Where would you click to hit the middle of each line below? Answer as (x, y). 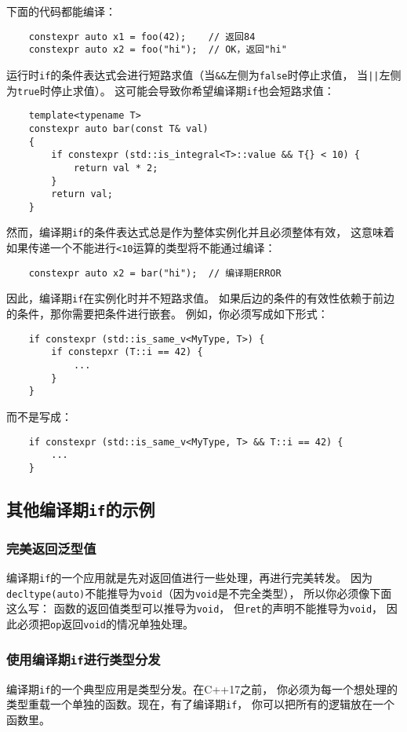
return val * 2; (116, 168)
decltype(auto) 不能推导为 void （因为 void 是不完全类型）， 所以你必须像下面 (199, 593)
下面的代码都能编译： (61, 11)
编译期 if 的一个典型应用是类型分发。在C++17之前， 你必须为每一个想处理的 (202, 688)
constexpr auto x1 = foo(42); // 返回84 (142, 37)
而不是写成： (39, 416)
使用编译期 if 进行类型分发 (84, 659)
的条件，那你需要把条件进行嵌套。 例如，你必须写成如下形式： (167, 314)
